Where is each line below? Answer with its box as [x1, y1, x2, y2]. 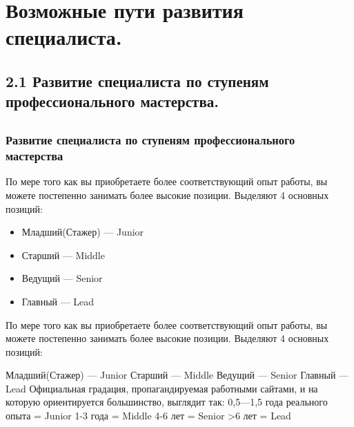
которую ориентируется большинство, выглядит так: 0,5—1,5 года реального [6, 395, 328, 409]
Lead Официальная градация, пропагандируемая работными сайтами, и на [6, 381, 318, 395]
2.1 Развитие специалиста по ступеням [6, 70, 269, 91]
